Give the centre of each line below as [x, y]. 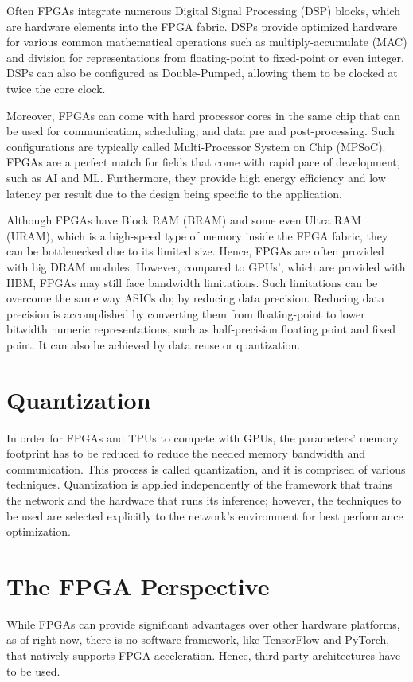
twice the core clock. [56, 88]
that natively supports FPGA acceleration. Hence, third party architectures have [204, 655]
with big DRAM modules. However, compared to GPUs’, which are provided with [206, 266]
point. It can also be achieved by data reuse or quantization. [154, 344]
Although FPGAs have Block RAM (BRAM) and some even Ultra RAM [184, 220]
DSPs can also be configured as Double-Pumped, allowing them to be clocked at [202, 73]
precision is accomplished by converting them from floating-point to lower [186, 313]
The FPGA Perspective [138, 585]
